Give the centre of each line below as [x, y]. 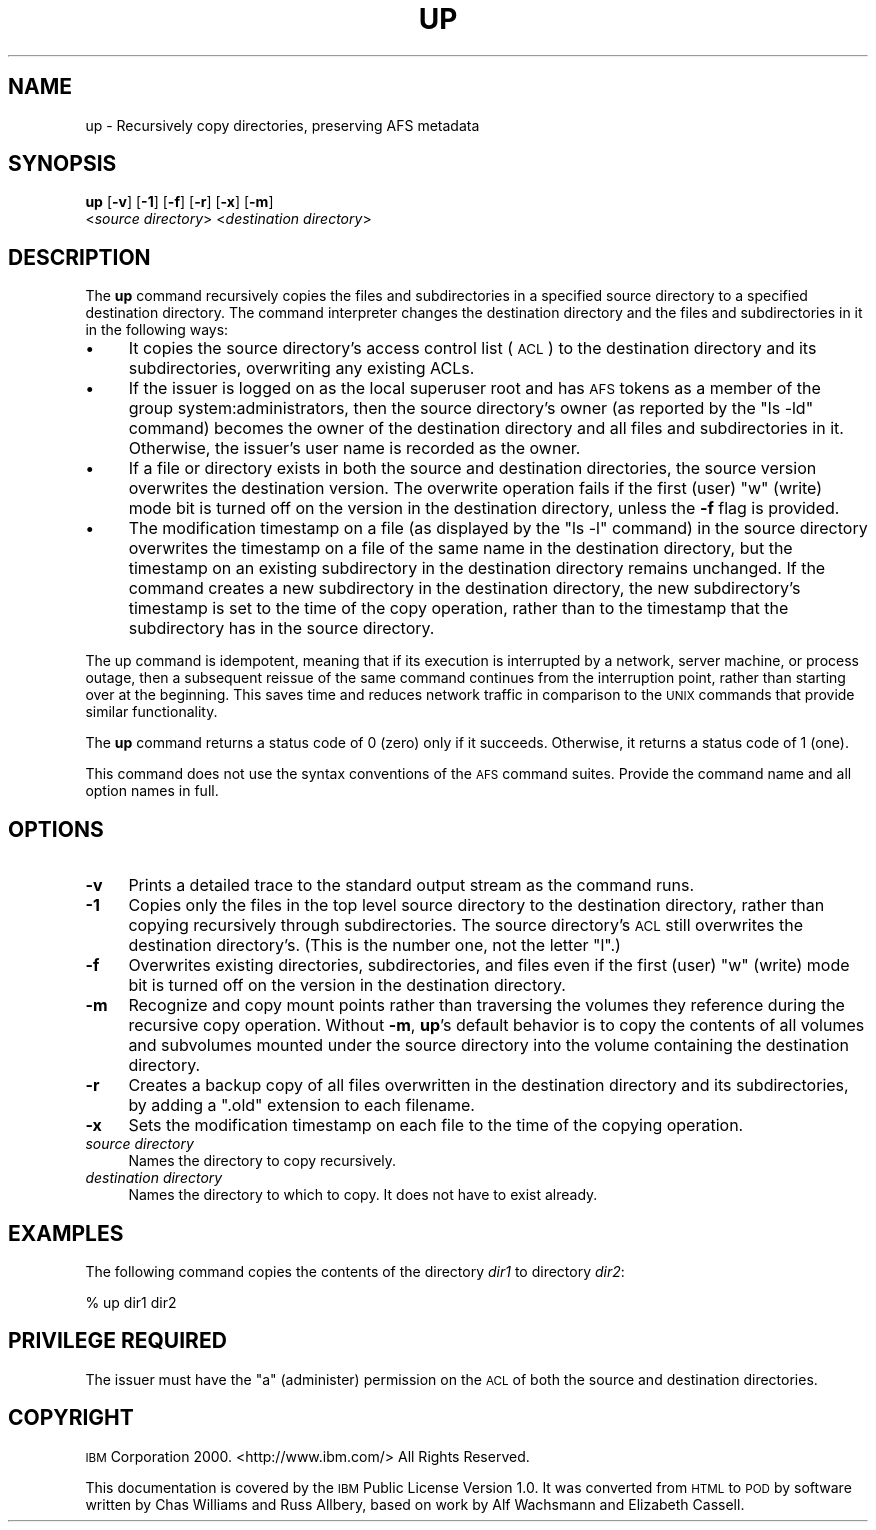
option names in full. [152, 791]
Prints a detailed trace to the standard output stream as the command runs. [411, 885]
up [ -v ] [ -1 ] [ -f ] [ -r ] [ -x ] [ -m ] [179, 202]
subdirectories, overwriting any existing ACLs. [301, 368]
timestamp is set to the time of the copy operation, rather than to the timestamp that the [458, 608]
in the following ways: [157, 330]
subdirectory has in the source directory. [281, 628]
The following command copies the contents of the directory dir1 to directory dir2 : [355, 1271]
